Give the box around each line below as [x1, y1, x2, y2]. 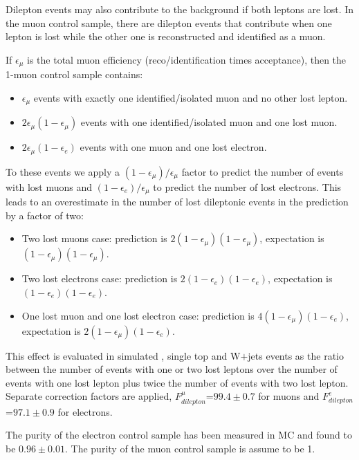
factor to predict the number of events [181, 164, 344, 178]
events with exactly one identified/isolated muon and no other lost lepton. [33, 90, 348, 104]
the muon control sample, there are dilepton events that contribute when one [6, 15, 332, 30]
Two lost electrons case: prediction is [21, 271, 178, 286]
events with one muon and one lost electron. [80, 140, 267, 154]
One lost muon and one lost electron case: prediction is [21, 308, 255, 322]
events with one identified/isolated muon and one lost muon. [80, 115, 338, 129]
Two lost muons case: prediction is [21, 231, 167, 246]
